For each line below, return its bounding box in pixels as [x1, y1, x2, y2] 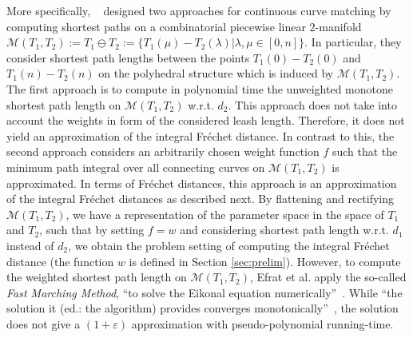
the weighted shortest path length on [6, 268, 187, 285]
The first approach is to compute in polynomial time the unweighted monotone [6, 80, 394, 97]
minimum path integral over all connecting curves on [6, 158, 265, 175]
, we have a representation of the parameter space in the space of [66, 205, 384, 222]
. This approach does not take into [228, 96, 397, 113]
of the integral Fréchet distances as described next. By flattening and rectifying [6, 190, 395, 207]
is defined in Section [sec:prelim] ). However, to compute [129, 253, 401, 269]
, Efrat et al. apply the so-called [249, 268, 407, 285]
